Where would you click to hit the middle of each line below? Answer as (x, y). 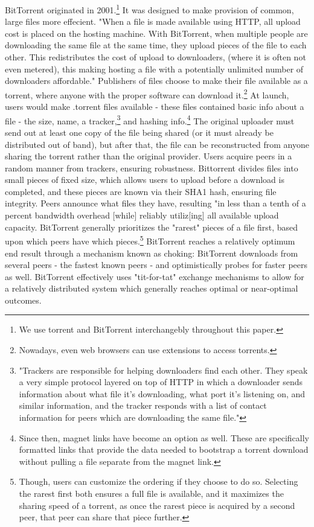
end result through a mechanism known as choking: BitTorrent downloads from (152, 253)
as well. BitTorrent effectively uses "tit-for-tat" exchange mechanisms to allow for (155, 276)
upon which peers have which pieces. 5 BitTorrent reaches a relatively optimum (150, 240)
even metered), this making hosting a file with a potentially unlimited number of (154, 69)
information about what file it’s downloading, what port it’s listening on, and (162, 393)
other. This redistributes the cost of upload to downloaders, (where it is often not (155, 57)
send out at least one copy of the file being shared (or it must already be (139, 132)
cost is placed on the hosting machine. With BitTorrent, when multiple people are (156, 33)
